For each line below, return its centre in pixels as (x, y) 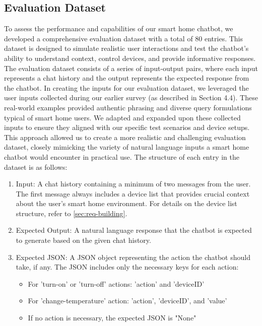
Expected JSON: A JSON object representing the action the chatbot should (133, 257)
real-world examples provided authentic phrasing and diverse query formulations (128, 107)
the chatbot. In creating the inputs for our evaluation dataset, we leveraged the (126, 87)
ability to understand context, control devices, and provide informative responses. (130, 58)
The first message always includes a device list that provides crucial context (133, 193)
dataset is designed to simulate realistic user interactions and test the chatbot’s (126, 48)
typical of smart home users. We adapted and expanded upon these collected (122, 117)
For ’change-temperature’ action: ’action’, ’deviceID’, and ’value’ (127, 301)
